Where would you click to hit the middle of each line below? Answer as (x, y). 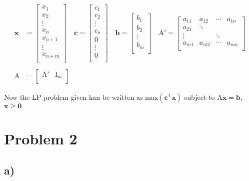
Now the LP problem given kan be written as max (81, 97)
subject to (199, 97)
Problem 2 (41, 138)
